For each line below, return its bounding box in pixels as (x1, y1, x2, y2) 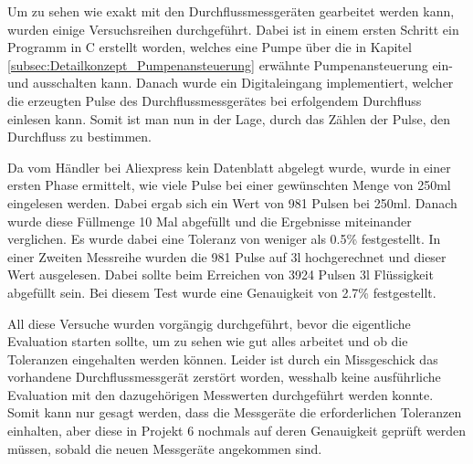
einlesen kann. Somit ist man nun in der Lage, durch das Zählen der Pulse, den (7, 109, 451, 128)
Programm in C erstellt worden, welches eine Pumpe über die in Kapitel (7, 37, 412, 57)
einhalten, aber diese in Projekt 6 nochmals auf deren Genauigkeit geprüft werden (7, 421, 466, 440)
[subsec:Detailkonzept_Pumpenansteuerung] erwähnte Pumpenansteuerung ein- (7, 55, 453, 74)
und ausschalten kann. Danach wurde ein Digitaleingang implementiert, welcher (7, 73, 454, 92)
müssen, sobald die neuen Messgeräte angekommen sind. (7, 438, 322, 458)
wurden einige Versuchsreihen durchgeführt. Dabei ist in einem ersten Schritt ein (7, 19, 459, 38)
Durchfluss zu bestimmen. (7, 127, 152, 146)
